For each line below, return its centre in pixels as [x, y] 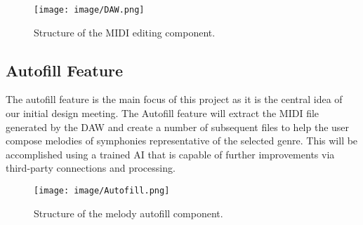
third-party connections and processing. [91, 168]
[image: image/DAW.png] [89, 10]
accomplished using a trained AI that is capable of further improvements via [170, 154]
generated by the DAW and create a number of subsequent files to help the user [178, 127]
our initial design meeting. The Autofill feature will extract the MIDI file [163, 113]
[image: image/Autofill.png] [102, 191]
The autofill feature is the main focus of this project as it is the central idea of [174, 99]
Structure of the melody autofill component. [128, 213]
